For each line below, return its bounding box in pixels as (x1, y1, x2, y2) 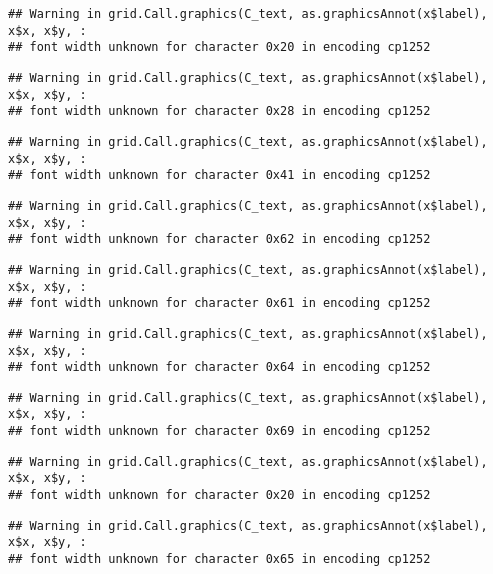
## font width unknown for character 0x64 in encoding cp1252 (8, 360, 431, 375)
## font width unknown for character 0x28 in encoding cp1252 (8, 104, 431, 119)
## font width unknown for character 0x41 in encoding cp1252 (8, 168, 431, 183)
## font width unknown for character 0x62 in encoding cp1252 (8, 232, 431, 247)
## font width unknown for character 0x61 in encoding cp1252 (8, 296, 431, 311)
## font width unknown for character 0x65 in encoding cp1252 (8, 552, 431, 567)
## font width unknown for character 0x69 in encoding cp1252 (8, 424, 431, 439)
